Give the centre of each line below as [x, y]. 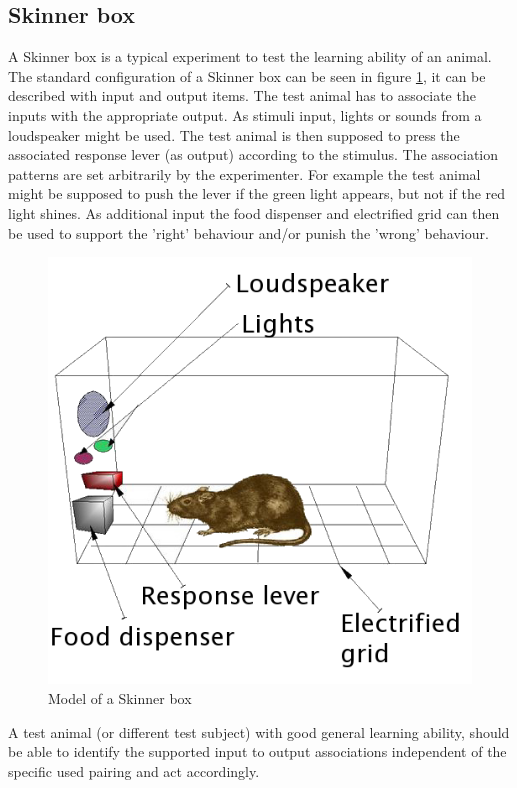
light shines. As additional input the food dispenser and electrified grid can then [254, 212]
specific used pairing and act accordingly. [134, 770]
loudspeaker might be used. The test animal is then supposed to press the [234, 134]
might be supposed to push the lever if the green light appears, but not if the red [257, 193]
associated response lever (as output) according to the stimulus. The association [253, 154]
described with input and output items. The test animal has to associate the [242, 95]
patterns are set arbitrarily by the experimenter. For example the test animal [244, 173]
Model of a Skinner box [120, 698]
